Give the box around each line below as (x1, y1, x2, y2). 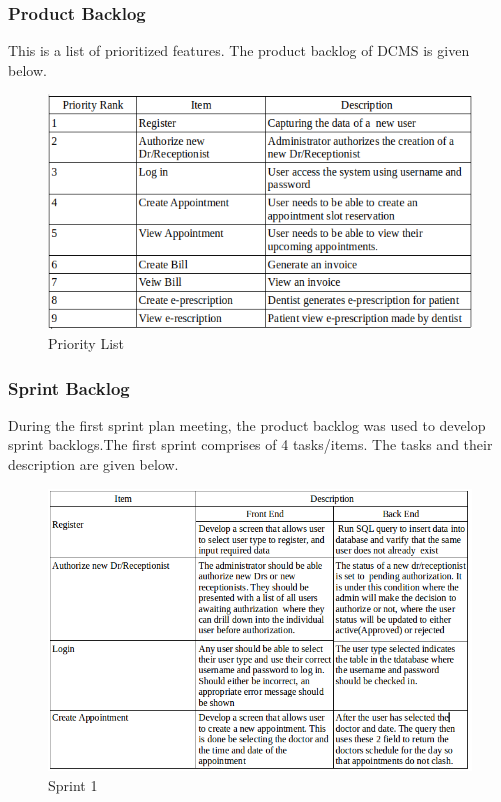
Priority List (48, 333, 125, 353)
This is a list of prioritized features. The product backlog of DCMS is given (8, 40, 470, 61)
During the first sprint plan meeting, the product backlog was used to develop (8, 414, 486, 435)
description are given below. (8, 454, 179, 474)
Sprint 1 (48, 775, 98, 796)
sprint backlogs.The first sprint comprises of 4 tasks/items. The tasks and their (8, 434, 493, 455)
